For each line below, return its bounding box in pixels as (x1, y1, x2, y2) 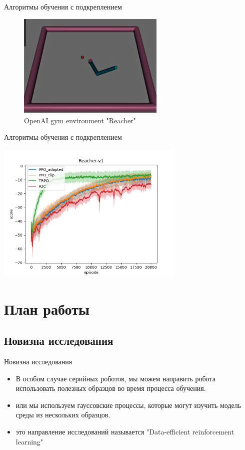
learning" (15, 436, 43, 446)
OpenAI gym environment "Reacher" (24, 115, 136, 125)
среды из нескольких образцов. (15, 409, 110, 420)
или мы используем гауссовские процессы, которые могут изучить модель (15, 399, 241, 410)
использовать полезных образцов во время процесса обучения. (15, 383, 206, 393)
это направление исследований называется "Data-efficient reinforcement (15, 426, 234, 436)
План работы (4, 298, 89, 319)
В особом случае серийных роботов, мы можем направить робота (15, 373, 215, 383)
